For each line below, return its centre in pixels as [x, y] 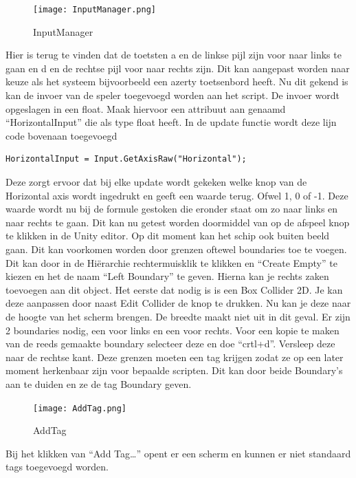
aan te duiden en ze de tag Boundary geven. [99, 383]
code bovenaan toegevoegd [62, 135]
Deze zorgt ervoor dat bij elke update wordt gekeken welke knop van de [156, 182]
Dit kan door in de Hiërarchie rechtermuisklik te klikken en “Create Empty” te [171, 262]
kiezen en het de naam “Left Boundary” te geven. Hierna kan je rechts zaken [167, 276]
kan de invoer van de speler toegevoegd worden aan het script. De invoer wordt [173, 95]
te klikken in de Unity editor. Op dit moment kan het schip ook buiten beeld [168, 236]
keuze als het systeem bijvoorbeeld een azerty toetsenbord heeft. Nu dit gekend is [177, 82]
